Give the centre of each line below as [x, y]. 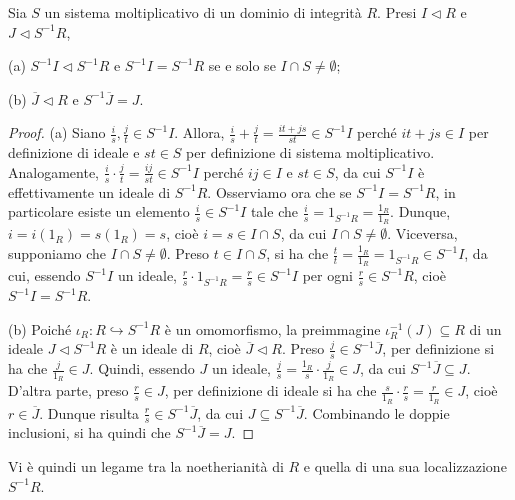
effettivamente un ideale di [89, 191]
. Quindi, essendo [142, 368]
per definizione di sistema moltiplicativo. [310, 152]
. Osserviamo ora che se [279, 191]
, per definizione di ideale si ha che [270, 390]
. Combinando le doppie [376, 412]
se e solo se [242, 65]
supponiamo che [57, 253]
